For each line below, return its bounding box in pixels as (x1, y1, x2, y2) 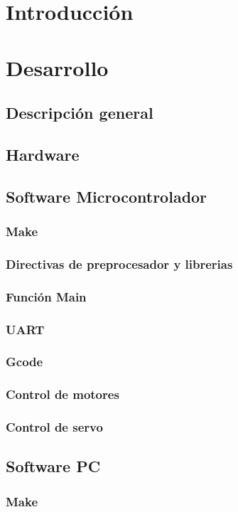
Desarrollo (6, 53, 109, 82)
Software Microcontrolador (6, 185, 207, 207)
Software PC (6, 455, 101, 477)
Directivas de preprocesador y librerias (6, 255, 233, 272)
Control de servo (6, 418, 103, 436)
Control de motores (6, 385, 119, 403)
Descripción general (6, 102, 153, 124)
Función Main (6, 287, 87, 305)
